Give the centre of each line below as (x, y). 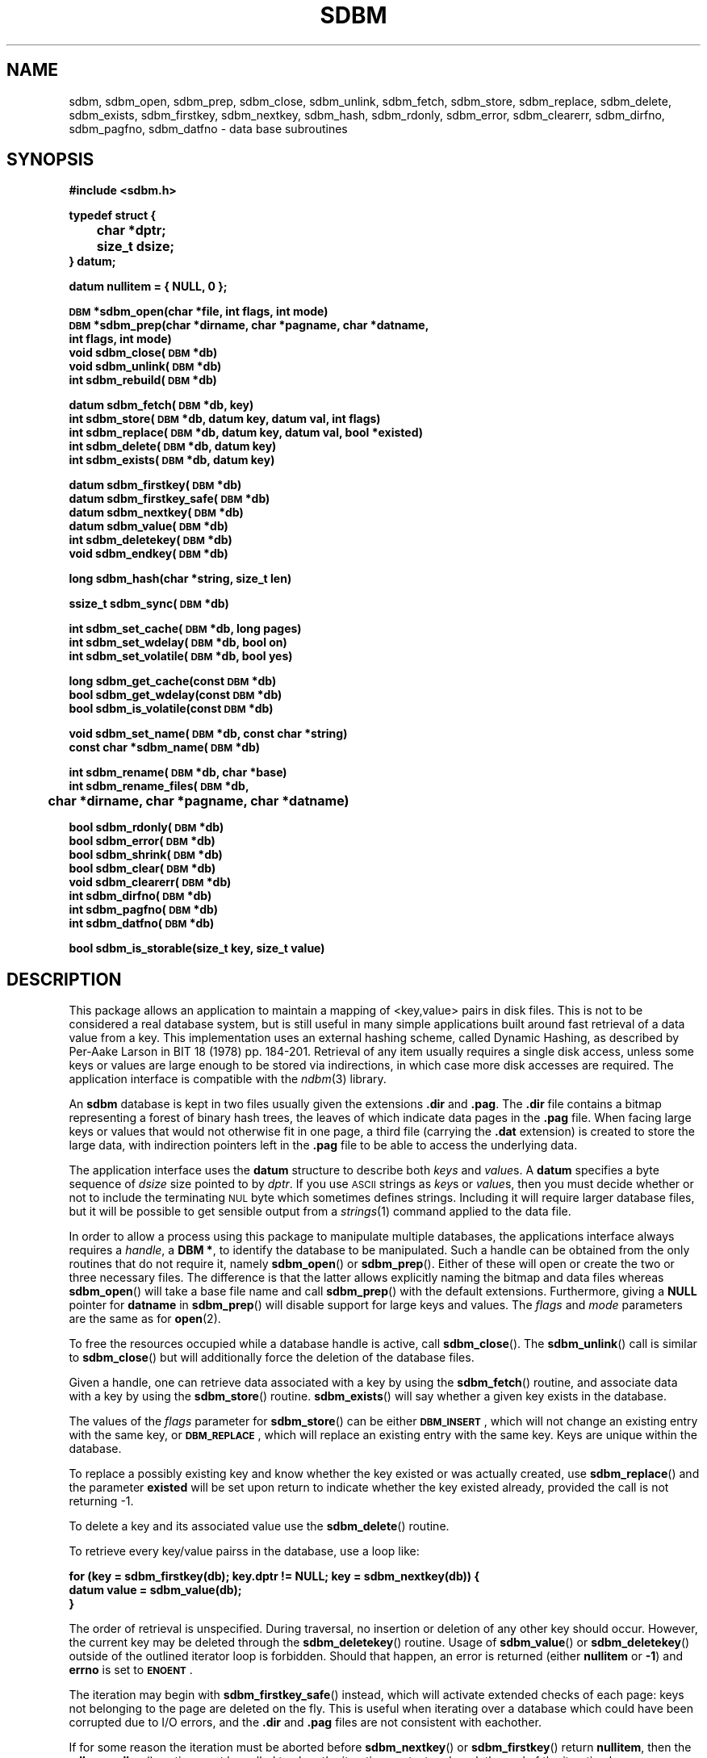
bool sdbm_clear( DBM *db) (142, 869)
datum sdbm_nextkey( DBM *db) (156, 513)
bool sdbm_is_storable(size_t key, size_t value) (197, 948)
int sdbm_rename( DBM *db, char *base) (178, 772)
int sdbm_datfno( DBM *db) (142, 923)
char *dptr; (131, 230)
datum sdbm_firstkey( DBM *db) (155, 485)
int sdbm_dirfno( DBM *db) (140, 896)
